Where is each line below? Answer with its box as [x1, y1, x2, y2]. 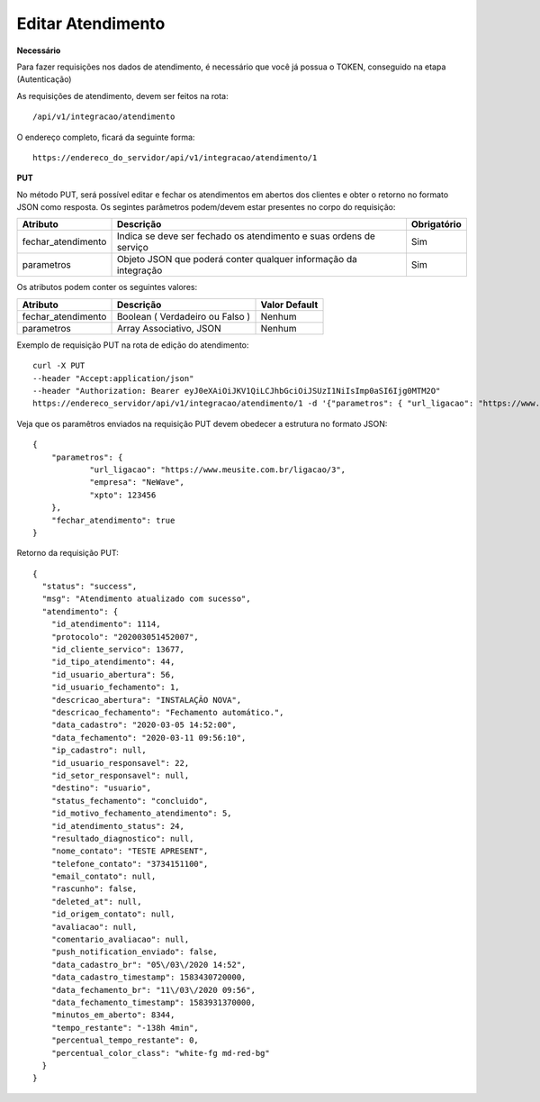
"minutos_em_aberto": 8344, [50, 1010, 175, 1020]
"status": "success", [41, 581, 138, 592]
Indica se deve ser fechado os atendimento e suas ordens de [116, 230, 375, 242]
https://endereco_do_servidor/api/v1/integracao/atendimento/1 [32, 152, 318, 162]
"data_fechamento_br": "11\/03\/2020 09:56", [50, 985, 256, 995]
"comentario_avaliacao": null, [50, 934, 190, 945]
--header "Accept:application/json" [32, 373, 194, 383]
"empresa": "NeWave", [89, 478, 184, 487]
